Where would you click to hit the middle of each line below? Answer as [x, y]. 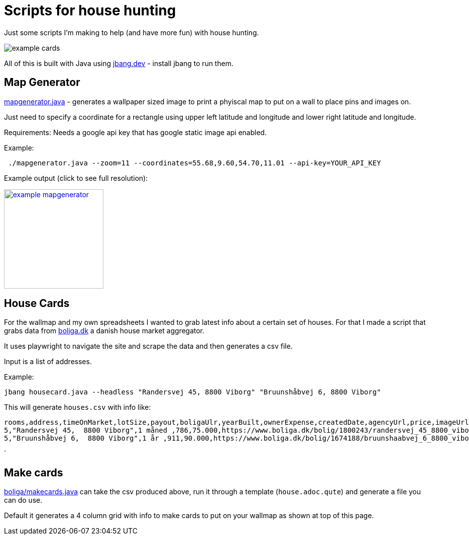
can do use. [23, 500]
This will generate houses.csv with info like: [78, 407]
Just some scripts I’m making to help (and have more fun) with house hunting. [132, 32]
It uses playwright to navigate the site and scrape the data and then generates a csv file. [148, 346]
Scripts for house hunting [90, 10]
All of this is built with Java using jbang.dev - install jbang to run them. [119, 63]
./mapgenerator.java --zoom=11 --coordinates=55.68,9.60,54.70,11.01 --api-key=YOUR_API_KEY [195, 163]
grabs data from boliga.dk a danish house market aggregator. [104, 331]
